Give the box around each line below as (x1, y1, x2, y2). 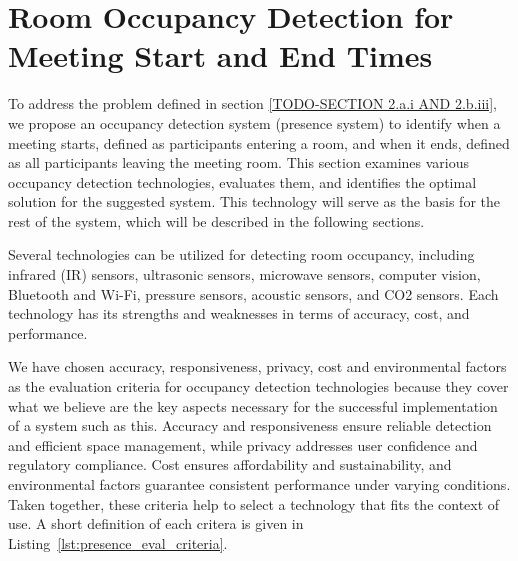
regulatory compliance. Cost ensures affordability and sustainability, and (8, 454, 452, 475)
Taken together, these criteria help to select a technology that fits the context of (8, 493, 500, 514)
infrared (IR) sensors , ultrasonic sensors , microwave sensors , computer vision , (8, 264, 481, 285)
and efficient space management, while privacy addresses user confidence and (8, 434, 478, 455)
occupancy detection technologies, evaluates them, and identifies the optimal (8, 171, 477, 192)
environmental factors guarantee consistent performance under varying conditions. (8, 474, 511, 494)
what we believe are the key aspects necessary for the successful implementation (8, 395, 498, 416)
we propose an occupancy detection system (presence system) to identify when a (8, 112, 501, 133)
